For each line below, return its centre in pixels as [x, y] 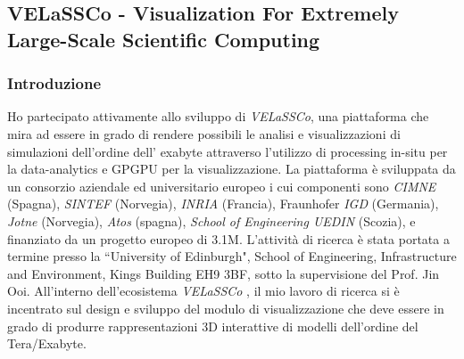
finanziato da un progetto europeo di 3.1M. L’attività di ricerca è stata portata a [228, 238]
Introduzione [54, 83]
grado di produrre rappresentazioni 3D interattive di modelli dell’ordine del [213, 326]
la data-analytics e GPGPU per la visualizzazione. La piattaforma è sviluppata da [232, 169]
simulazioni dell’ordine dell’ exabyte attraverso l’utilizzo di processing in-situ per [228, 151]
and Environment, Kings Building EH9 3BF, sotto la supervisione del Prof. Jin [224, 273]
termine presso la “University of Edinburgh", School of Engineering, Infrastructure [232, 256]
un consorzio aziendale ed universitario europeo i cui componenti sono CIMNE [222, 186]
